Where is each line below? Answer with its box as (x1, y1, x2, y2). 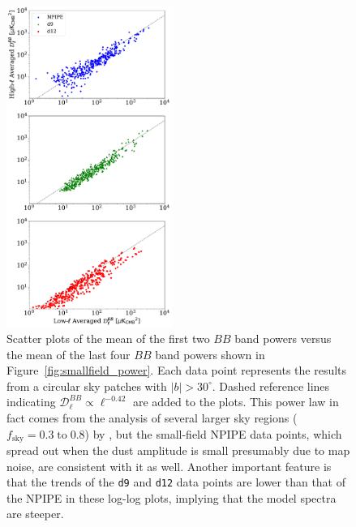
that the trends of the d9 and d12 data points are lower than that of (6, 473, 346, 491)
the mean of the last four (6, 345, 131, 362)
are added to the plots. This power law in (132, 393, 339, 410)
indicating (6, 393, 56, 410)
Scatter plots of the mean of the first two (6, 330, 210, 347)
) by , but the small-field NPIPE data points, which (84, 425, 342, 442)
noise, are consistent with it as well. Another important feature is (6, 457, 332, 474)
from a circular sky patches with (6, 377, 167, 394)
